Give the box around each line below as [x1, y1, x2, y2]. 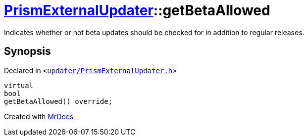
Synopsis [4, 45, 51, 58]
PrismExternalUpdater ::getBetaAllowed [4, 2, 270, 19]
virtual [4, 81, 34, 90]
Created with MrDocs [4, 112, 74, 121]
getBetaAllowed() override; [4, 97, 113, 105]
